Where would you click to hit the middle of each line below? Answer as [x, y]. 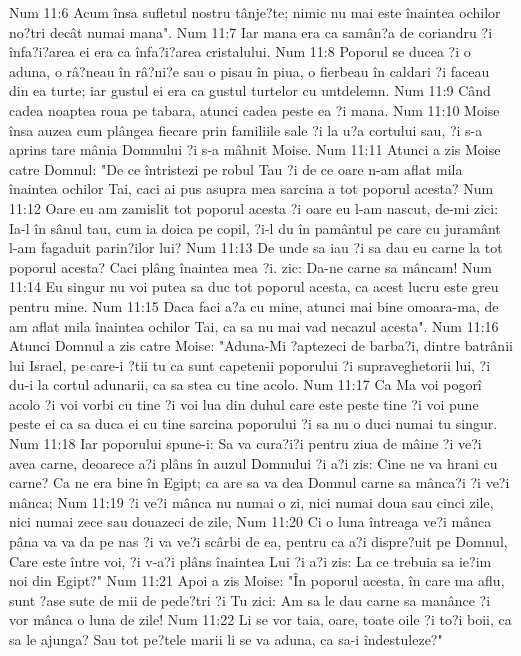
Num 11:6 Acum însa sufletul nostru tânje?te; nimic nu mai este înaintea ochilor [255, 12]
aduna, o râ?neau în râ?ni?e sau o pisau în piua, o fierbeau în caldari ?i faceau [249, 70]
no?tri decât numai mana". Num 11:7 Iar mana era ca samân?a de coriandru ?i [251, 31]
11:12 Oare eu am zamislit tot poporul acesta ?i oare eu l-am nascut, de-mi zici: [254, 207]
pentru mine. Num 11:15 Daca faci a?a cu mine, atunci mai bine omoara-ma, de [254, 305]
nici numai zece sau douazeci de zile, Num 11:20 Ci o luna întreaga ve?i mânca [250, 521]
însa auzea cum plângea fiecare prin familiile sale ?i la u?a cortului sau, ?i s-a [246, 129]
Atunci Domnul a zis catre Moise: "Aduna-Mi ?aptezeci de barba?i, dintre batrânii [261, 345]
